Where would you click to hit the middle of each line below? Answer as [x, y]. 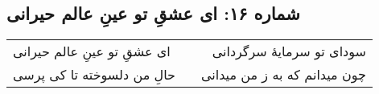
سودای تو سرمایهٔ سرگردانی [289, 51]
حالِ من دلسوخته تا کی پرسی [94, 75]
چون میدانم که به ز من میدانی [283, 75]
